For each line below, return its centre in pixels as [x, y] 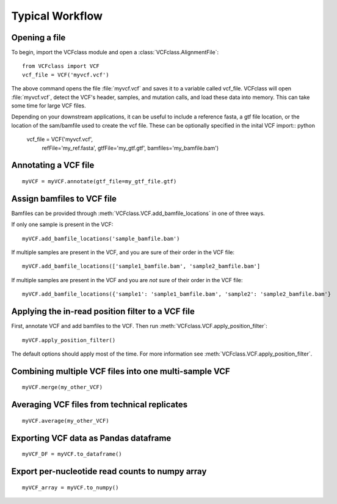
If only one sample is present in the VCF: [62, 225]
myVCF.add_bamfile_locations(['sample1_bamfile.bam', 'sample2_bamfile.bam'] [141, 266]
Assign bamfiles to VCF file [64, 199]
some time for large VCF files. [49, 106]
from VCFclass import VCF [61, 66]
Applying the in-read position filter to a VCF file [103, 312]
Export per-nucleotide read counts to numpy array [109, 471]
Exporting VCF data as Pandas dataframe [91, 438]
